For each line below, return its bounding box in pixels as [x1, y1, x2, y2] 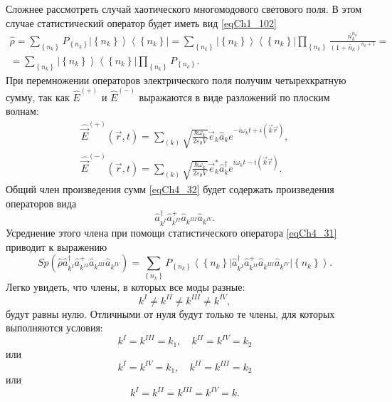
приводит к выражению [6, 239, 107, 254]
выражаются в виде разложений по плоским [139, 89, 330, 104]
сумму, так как [6, 89, 70, 104]
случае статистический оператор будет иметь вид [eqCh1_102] [6, 15, 277, 30]
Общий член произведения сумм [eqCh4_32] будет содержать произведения [6, 181, 334, 196]
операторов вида [6, 195, 77, 210]
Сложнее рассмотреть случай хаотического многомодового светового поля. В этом [6, 1, 362, 16]
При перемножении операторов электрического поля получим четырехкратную [6, 72, 346, 87]
